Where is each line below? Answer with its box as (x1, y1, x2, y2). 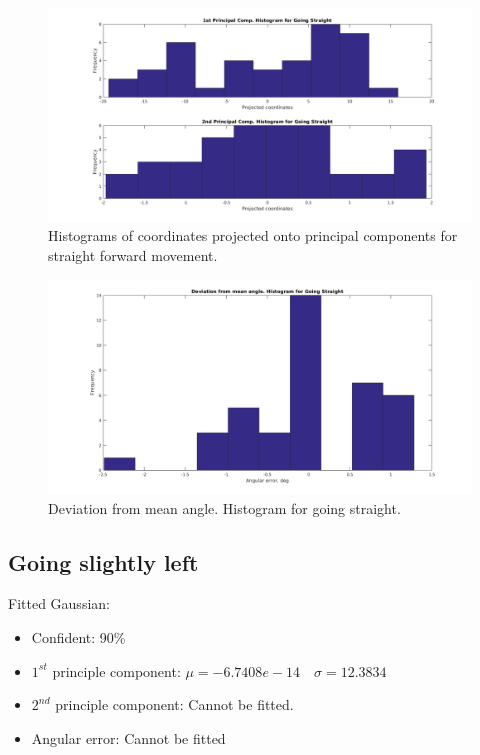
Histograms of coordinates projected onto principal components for (48, 225, 458, 246)
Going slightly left (8, 546, 199, 577)
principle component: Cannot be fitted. (55, 694, 294, 715)
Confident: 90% (31, 626, 126, 647)
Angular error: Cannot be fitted (31, 727, 226, 748)
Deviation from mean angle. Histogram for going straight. (48, 497, 401, 518)
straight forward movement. (48, 244, 218, 265)
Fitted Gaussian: (8, 593, 110, 614)
